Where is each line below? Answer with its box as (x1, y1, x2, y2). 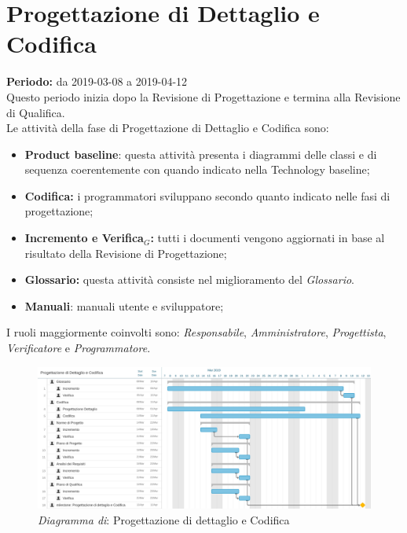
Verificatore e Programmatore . (6, 340, 151, 356)
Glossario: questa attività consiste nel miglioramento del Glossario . (24, 271, 354, 288)
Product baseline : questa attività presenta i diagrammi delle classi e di (24, 145, 377, 162)
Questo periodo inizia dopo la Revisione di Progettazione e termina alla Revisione (6, 88, 401, 105)
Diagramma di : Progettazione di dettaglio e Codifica (38, 511, 290, 527)
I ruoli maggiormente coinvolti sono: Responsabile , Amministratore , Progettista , (6, 324, 387, 340)
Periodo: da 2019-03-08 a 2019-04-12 (6, 73, 188, 90)
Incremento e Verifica (24, 230, 144, 246)
